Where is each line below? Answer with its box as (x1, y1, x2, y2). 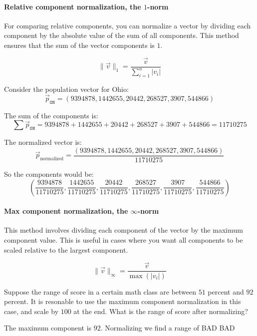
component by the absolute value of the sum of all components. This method (4, 30, 239, 40)
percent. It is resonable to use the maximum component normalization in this (4, 296, 241, 307)
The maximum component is (4, 323, 92, 333)
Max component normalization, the (4, 206, 128, 216)
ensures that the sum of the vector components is (4, 39, 155, 50)
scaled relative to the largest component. (4, 244, 128, 255)
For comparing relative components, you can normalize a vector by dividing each (4, 20, 251, 30)
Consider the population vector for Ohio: (4, 84, 129, 94)
